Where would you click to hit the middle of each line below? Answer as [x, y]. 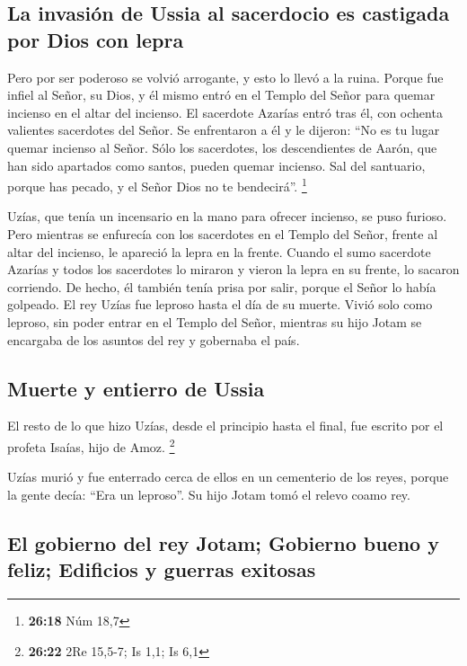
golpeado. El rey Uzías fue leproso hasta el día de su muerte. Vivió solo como [220, 304]
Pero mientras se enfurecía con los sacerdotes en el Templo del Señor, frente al [223, 234]
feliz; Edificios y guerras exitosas [162, 569]
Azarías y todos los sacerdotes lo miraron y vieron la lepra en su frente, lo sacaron [233, 269]
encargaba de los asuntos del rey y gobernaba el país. [154, 339]
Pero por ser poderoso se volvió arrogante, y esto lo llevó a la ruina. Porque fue [225, 77]
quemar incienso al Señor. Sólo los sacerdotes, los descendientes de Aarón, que [222, 147]
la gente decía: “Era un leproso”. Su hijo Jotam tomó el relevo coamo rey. [209, 494]
